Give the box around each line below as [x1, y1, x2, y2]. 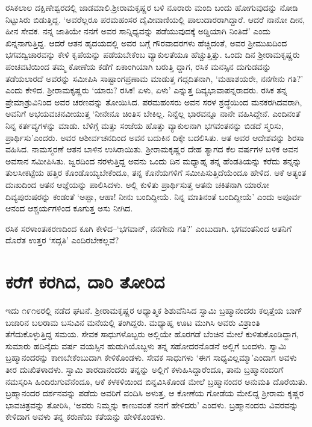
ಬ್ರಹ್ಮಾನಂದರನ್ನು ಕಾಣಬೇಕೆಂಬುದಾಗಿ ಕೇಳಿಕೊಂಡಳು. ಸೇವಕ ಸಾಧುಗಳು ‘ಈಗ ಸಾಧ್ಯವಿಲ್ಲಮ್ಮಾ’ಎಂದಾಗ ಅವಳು [5, 351, 297, 364]
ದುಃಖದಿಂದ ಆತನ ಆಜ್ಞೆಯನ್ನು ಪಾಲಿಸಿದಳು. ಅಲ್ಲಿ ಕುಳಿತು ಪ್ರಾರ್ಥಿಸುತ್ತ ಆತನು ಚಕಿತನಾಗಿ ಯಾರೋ [5, 178, 269, 190]
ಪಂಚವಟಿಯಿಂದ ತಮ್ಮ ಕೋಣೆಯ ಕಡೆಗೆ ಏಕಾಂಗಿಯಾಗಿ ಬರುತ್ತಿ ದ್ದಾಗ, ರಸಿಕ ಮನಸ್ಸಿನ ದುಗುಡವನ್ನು [5, 60, 271, 72]
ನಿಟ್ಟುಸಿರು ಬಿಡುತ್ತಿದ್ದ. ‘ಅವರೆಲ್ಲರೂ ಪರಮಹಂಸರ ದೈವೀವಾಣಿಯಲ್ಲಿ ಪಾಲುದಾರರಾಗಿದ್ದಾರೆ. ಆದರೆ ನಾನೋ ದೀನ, [5, 13, 305, 25]
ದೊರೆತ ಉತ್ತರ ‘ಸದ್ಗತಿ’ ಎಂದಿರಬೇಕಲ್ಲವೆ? [5, 234, 119, 246]
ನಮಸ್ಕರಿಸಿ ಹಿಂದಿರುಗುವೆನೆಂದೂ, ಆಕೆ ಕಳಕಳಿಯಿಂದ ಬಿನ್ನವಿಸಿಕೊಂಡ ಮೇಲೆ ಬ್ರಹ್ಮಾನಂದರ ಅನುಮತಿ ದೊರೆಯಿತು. [5, 375, 308, 387]
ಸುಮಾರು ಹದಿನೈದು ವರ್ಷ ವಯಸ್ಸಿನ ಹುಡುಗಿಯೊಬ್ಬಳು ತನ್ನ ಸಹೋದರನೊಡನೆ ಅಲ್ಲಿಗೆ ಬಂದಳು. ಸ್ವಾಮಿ [5, 339, 287, 352]
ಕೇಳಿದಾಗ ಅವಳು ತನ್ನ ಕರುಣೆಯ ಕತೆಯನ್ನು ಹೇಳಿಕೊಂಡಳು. [5, 410, 166, 423]
